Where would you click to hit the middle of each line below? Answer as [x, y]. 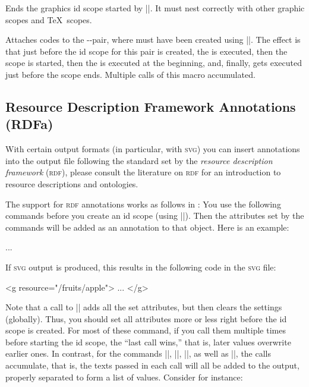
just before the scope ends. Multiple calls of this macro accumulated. [130, 74]
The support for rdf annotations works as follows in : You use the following [143, 204]
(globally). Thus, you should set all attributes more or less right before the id [146, 318]
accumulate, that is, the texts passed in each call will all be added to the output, [152, 365]
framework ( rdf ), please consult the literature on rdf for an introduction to [143, 172]
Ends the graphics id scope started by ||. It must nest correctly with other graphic [155, 8]
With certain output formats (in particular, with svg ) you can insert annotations [153, 149]
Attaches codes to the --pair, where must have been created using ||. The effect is [153, 40]
